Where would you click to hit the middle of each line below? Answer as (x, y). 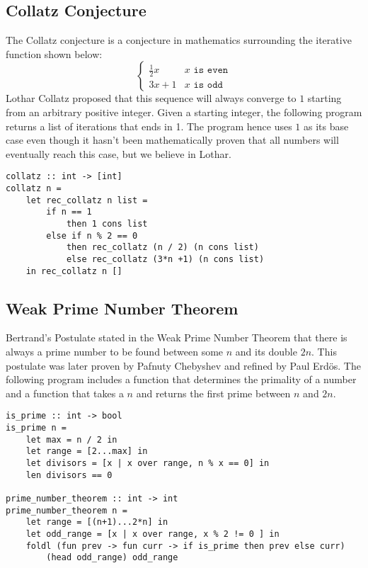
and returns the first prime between (213, 393)
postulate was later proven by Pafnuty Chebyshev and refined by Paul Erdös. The (183, 365)
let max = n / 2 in (71, 439)
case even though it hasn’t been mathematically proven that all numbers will (172, 140)
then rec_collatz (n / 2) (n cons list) (162, 248)
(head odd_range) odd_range (112, 558)
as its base (326, 126)
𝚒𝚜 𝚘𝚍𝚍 (208, 85)
